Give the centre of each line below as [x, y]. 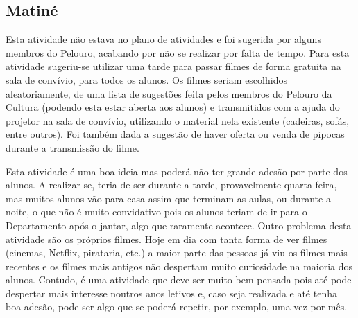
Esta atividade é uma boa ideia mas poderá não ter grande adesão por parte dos [177, 171]
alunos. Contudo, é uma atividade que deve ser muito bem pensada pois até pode [179, 280]
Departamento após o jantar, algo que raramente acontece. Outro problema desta [179, 225]
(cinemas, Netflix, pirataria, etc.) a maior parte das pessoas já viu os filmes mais [177, 253]
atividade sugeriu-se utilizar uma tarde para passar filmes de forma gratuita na [173, 66]
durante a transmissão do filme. [73, 147]
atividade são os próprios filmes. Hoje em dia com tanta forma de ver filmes [167, 239]
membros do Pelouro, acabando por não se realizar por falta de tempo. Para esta [178, 52]
